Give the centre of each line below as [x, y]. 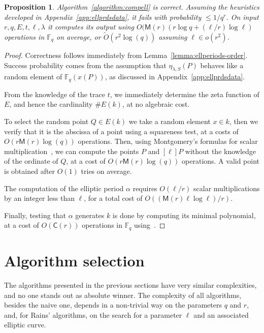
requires [145, 188]
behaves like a [222, 65]
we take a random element [170, 121]
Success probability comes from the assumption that [85, 65]
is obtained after [30, 171]
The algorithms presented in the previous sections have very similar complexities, [130, 284]
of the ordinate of [31, 161]
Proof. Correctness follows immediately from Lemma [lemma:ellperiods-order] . [126, 55]
